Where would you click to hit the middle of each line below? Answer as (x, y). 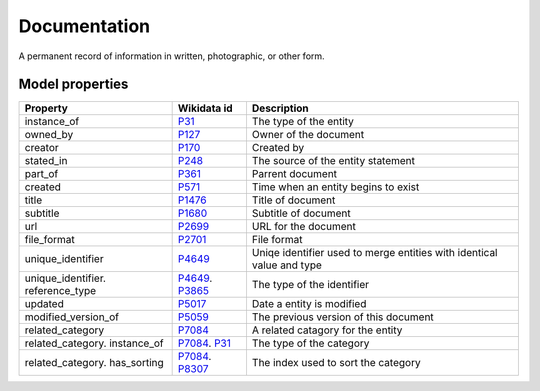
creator (41, 148)
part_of (41, 174)
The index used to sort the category (336, 363)
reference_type (60, 291)
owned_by (49, 135)
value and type (286, 265)
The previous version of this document (342, 317)
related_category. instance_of (94, 343)
